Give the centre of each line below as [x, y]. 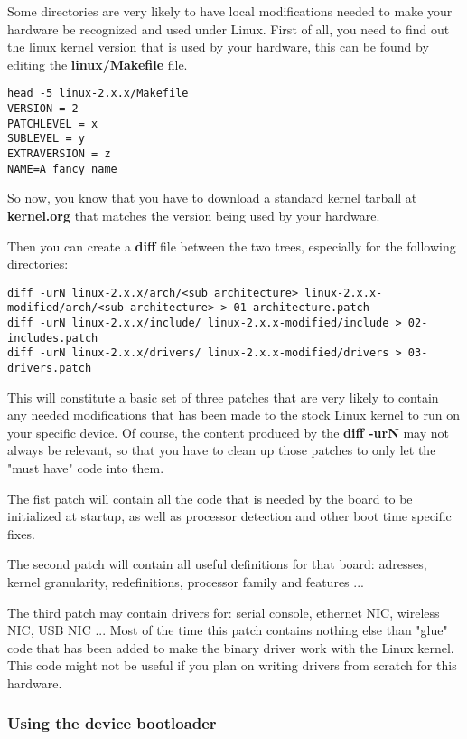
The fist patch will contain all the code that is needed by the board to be [210, 498]
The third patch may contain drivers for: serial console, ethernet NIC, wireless [224, 612]
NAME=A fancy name [62, 169]
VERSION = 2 [43, 109]
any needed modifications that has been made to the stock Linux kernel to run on [234, 415]
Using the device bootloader [112, 723]
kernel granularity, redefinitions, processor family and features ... [186, 581]
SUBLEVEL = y [46, 139]
